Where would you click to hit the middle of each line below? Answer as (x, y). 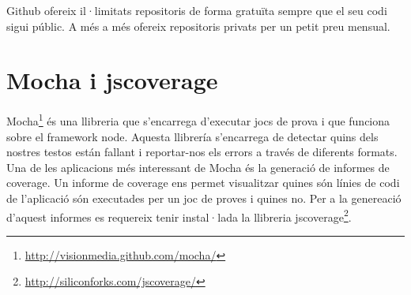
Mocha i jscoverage (112, 80)
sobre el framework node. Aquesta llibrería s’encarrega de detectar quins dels (192, 136)
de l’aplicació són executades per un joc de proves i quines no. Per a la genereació (204, 198)
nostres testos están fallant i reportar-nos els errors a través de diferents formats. (202, 152)
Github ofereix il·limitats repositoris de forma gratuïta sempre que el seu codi (197, 10)
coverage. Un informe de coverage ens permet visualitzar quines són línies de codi (203, 183)
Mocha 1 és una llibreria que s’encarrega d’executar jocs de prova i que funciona (198, 119)
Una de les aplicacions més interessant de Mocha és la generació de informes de (198, 167)
